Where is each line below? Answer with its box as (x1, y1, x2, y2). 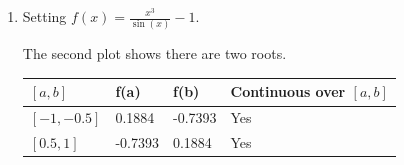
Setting (22, 6, 67, 26)
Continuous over (230, 81, 346, 102)
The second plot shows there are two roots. (22, 43, 287, 64)
